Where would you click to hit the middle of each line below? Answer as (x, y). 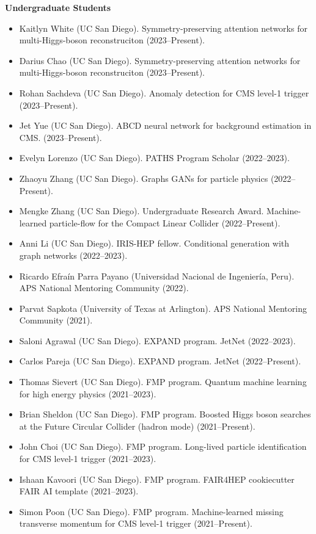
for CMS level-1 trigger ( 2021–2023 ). (88, 459)
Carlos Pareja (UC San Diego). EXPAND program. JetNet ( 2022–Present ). (160, 361)
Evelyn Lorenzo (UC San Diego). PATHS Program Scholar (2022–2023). (154, 158)
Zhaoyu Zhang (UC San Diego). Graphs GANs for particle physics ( (147, 178)
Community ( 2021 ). (56, 320)
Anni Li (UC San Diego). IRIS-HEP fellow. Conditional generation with (154, 243)
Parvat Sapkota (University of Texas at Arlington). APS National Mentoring (163, 308)
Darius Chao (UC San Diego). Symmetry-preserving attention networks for (160, 60)
